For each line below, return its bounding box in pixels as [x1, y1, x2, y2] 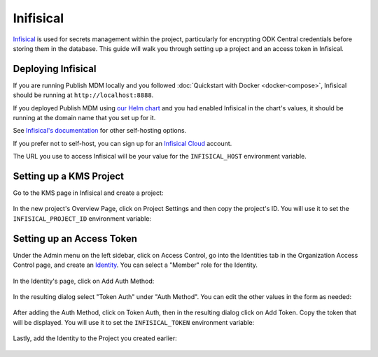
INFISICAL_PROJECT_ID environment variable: [13, 214, 152, 223]
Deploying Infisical [13, 63, 97, 75]
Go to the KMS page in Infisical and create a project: [13, 189, 164, 197]
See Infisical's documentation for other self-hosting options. [13, 126, 187, 135]
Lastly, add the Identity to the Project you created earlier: [13, 334, 178, 342]
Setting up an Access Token [13, 233, 138, 245]
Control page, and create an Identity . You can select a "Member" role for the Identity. [13, 261, 258, 269]
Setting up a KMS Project [13, 170, 125, 182]
